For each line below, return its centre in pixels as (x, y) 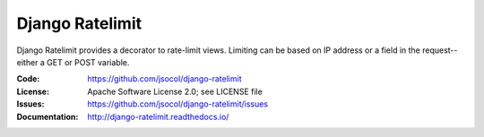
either (27, 62)
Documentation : (48, 116)
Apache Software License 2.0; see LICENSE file (175, 91)
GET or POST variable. (88, 62)
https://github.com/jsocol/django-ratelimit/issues (178, 104)
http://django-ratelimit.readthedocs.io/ (158, 116)
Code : (28, 79)
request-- (440, 50)
